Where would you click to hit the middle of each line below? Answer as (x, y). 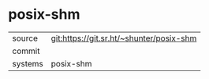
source (25, 38)
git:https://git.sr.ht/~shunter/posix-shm (124, 38)
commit (26, 51)
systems (28, 63)
